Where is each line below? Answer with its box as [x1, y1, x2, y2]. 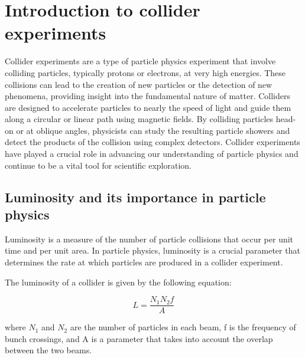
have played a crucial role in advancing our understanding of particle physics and [5, 147, 298, 160]
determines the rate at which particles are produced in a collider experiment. [5, 256, 283, 268]
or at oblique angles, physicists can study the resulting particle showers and [16, 124, 290, 136]
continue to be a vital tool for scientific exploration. [5, 159, 192, 171]
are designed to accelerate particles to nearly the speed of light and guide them [5, 101, 291, 113]
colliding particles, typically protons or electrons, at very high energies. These [5, 66, 286, 78]
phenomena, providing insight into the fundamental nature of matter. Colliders [5, 90, 290, 102]
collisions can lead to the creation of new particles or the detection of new [5, 78, 272, 90]
